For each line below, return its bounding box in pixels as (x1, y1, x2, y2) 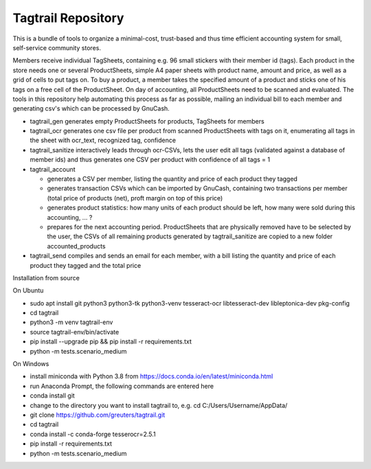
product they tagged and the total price (30, 261, 142, 269)
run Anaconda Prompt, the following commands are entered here (30, 382, 214, 390)
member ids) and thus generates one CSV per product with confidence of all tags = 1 (30, 155, 271, 164)
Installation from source (12, 273, 80, 282)
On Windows (12, 360, 49, 368)
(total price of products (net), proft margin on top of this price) (47, 194, 223, 202)
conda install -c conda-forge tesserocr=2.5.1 (30, 430, 156, 438)
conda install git (30, 391, 75, 400)
